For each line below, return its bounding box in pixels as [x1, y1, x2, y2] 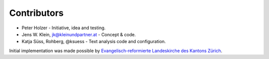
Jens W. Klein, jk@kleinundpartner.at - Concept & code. [21, 31, 136, 37]
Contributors [9, 7, 64, 18]
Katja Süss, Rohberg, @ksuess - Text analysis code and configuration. [21, 39, 166, 45]
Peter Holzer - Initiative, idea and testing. [21, 25, 106, 31]
